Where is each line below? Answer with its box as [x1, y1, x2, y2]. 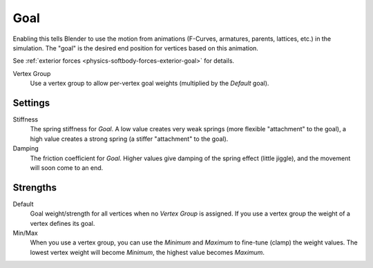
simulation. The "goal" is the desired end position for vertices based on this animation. [12, 44, 259, 52]
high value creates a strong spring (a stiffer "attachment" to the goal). [30, 135, 229, 143]
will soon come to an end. [30, 163, 104, 172]
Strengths [12, 182, 57, 193]
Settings [12, 97, 50, 108]
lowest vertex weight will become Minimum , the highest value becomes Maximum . [30, 248, 265, 256]
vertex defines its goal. [30, 219, 95, 227]
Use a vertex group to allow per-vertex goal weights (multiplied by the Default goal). [30, 79, 269, 88]
